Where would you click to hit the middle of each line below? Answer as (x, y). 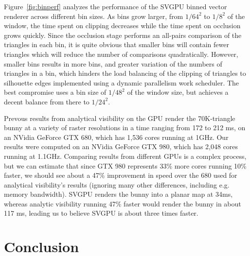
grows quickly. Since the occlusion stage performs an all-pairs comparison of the (123, 35)
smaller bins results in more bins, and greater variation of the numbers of (113, 63)
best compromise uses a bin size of (55, 92)
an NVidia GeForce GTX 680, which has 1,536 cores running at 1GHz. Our (116, 137)
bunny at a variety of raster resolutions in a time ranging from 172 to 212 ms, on (125, 128)
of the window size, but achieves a (178, 92)
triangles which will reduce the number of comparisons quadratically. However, (121, 54)
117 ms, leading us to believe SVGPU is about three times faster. (101, 213)
